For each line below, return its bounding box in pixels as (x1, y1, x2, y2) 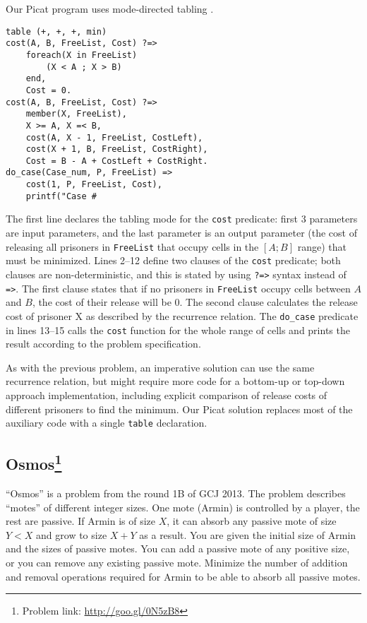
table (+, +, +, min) (6, 26, 107, 37)
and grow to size (36, 527, 107, 542)
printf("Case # (25, 191, 97, 201)
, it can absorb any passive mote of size (167, 514, 337, 528)
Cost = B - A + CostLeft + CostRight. (25, 155, 208, 166)
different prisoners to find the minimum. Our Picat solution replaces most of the (6, 401, 353, 416)
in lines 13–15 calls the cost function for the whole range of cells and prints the (6, 322, 350, 337)
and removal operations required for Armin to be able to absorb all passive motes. (6, 569, 361, 583)
